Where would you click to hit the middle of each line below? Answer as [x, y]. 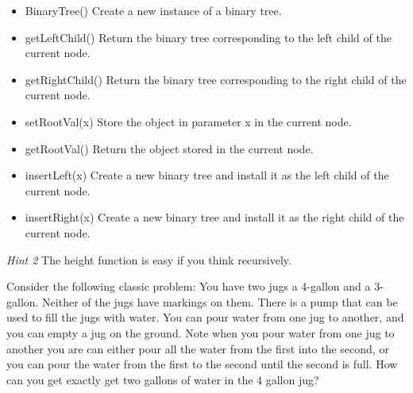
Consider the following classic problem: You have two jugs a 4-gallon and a [189, 286]
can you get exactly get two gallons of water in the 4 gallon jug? [163, 379]
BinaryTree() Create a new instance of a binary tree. [153, 10]
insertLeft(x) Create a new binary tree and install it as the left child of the [207, 175]
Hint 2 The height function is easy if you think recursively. [149, 259]
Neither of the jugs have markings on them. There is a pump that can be [220, 301]
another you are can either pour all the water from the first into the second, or [198, 348]
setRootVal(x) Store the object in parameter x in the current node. [188, 121]
